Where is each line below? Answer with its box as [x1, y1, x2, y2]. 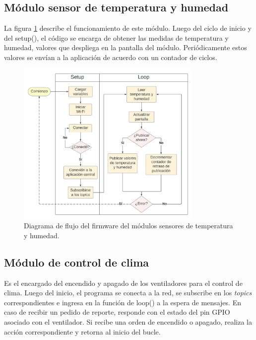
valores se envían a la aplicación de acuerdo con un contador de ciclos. [4, 52, 217, 62]
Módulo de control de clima [4, 254, 149, 270]
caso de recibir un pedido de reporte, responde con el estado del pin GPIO [4, 307, 230, 317]
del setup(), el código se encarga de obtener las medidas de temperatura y [4, 32, 229, 43]
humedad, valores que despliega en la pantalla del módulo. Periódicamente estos [4, 42, 247, 53]
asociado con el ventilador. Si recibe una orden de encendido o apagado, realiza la [4, 317, 252, 327]
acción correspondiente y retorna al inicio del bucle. [4, 326, 161, 337]
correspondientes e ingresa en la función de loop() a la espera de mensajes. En [4, 297, 241, 307]
